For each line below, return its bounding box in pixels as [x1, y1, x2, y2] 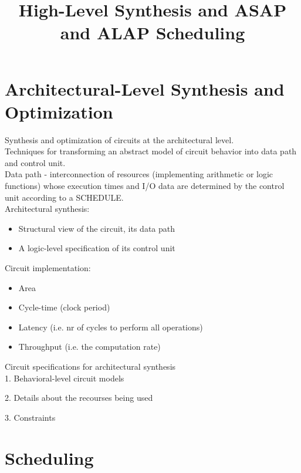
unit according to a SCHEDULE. [5, 191, 124, 203]
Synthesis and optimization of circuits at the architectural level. [5, 133, 234, 146]
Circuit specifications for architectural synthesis [5, 360, 176, 372]
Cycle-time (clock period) [18, 301, 110, 313]
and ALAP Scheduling [60, 21, 245, 45]
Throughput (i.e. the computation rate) [18, 340, 161, 353]
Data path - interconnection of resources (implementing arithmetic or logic [5, 168, 273, 180]
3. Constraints [5, 411, 56, 423]
